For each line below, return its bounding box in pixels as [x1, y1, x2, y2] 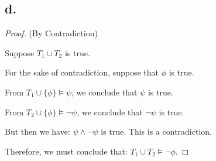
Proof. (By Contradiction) [5, 27, 98, 39]
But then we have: [5, 125, 70, 138]
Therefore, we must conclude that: [5, 145, 128, 157]
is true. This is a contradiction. [101, 125, 212, 138]
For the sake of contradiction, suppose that [5, 66, 159, 78]
